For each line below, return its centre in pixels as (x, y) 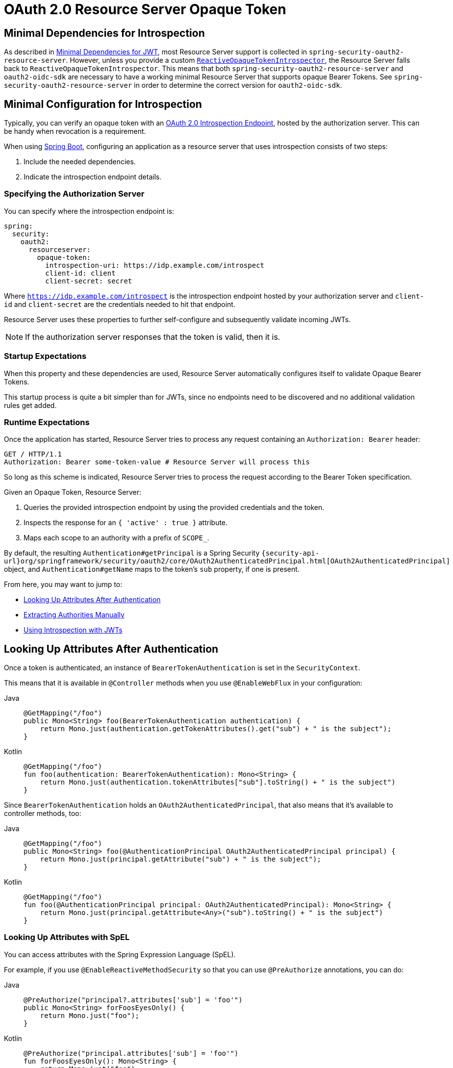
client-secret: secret (89, 281)
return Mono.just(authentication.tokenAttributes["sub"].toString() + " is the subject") (218, 782)
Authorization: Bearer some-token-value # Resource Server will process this (157, 462)
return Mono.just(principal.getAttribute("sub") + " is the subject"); (180, 859)
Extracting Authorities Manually (74, 615)
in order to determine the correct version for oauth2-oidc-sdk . (238, 85)
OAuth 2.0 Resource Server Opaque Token (145, 9)
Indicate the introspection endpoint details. (93, 177)
